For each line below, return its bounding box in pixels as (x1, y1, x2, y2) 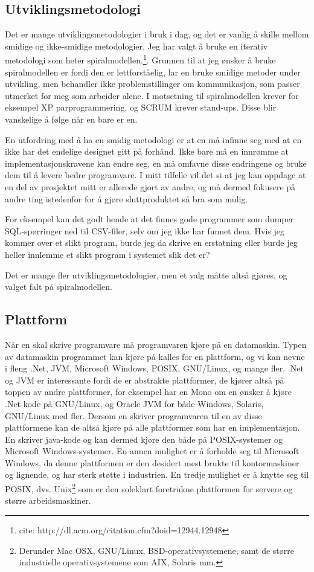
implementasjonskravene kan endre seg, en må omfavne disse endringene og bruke (5, 156, 307, 169)
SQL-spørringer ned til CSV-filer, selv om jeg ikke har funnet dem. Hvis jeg (5, 224, 285, 237)
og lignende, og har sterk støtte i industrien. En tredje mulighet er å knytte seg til (5, 468, 309, 481)
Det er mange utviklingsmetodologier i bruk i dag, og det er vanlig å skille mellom (5, 28, 309, 40)
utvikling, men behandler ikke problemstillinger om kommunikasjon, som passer (5, 77, 300, 90)
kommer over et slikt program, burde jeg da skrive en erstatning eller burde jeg (5, 236, 298, 249)
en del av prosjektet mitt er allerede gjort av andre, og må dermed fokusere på (5, 180, 296, 193)
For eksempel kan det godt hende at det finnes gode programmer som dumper (5, 213, 294, 225)
